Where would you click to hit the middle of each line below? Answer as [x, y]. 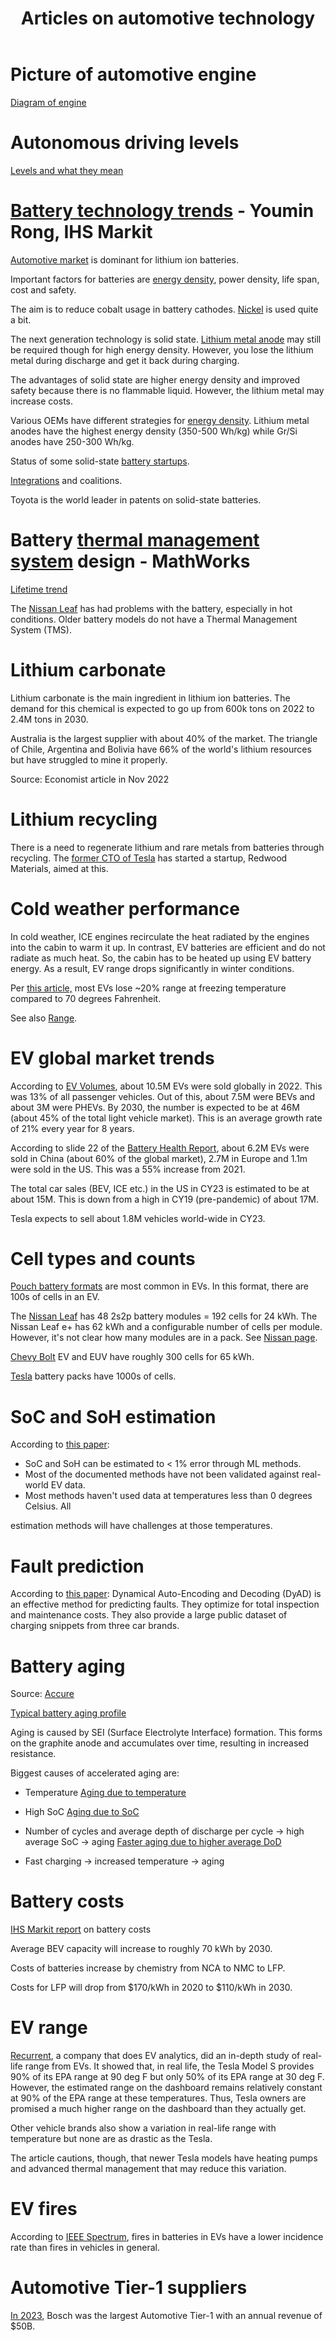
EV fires [44, 2209]
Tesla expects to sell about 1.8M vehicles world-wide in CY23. [138, 1218]
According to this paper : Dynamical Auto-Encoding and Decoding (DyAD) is [166, 1594]
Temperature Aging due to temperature [105, 1793]
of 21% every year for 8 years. [72, 1128]
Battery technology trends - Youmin [162, 211]
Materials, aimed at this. [59, 868]
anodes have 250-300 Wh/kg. [72, 441]
